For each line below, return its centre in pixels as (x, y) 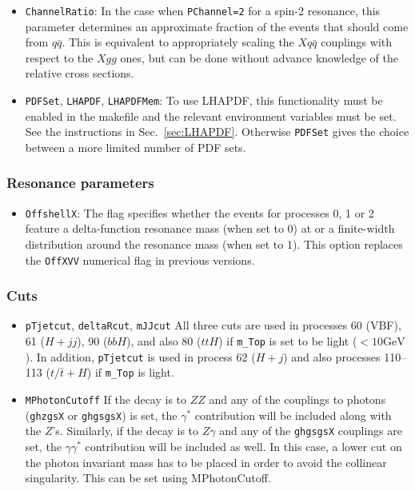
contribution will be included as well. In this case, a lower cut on (243, 447)
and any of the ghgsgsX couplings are (311, 431)
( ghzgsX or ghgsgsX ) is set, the (101, 415)
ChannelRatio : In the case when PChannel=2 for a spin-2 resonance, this (203, 10)
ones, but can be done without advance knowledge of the (259, 57)
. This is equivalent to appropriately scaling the (178, 42)
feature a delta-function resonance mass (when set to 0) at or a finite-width (210, 228)
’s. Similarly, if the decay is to (126, 431)
